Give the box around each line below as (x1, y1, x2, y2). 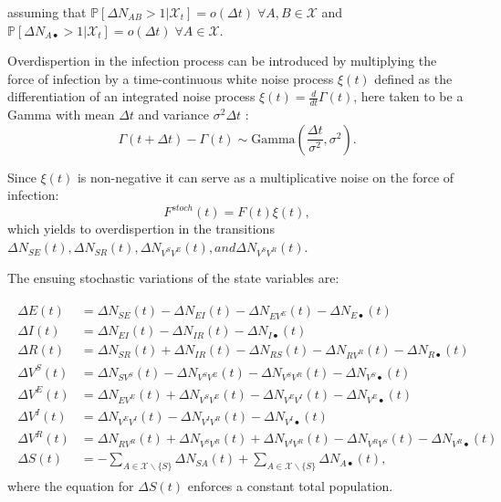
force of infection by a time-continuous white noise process (7, 68, 334, 88)
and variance (138, 105, 210, 124)
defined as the (374, 68, 453, 88)
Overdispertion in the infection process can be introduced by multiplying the (7, 51, 437, 70)
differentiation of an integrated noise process (7, 87, 256, 106)
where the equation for (7, 476, 134, 495)
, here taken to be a (353, 87, 464, 106)
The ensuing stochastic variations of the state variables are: (7, 267, 339, 287)
